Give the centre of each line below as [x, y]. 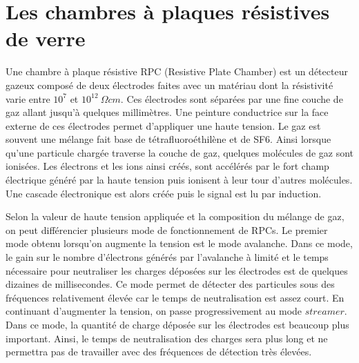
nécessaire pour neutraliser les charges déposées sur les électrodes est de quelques [177, 270]
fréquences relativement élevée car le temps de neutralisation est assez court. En [175, 297]
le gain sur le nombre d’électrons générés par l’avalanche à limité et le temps [167, 257]
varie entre [28, 98]
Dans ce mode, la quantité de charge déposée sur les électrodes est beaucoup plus [177, 324]
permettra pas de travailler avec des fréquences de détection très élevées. [159, 352]
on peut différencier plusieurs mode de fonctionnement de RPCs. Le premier [167, 229]
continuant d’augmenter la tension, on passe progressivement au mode [154, 311]
